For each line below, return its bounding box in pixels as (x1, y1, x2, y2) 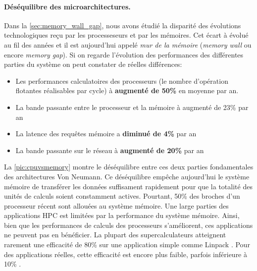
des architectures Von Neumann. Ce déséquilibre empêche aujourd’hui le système (4, 171, 250, 181)
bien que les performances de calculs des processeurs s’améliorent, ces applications (4, 219, 253, 230)
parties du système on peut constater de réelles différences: (4, 59, 182, 69)
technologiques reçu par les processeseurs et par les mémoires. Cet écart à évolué (4, 30, 249, 40)
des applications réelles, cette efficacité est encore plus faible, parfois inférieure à (4, 249, 247, 259)
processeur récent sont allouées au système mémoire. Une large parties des (4, 200, 229, 211)
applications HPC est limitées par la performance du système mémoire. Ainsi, (4, 210, 240, 220)
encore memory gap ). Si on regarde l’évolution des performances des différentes (4, 49, 244, 59)
